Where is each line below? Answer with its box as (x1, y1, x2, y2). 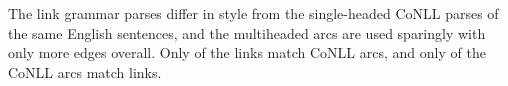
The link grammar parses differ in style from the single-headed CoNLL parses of (8, 3, 499, 23)
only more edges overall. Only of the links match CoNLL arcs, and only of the (8, 42, 486, 63)
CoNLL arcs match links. (8, 61, 162, 82)
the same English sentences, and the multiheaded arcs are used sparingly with (8, 22, 486, 43)
